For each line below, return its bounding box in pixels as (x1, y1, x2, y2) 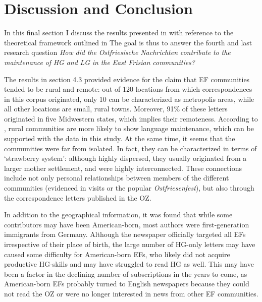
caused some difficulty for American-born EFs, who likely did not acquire (4, 249, 230, 259)
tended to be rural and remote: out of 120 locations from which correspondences (4, 84, 252, 94)
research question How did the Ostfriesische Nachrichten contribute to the (4, 47, 231, 57)
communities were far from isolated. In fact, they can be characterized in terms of (4, 143, 257, 153)
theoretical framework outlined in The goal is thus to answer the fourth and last (4, 37, 252, 47)
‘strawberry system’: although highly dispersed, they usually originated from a (4, 153, 247, 163)
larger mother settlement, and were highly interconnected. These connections (4, 162, 242, 173)
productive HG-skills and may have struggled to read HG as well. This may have (4, 259, 254, 269)
